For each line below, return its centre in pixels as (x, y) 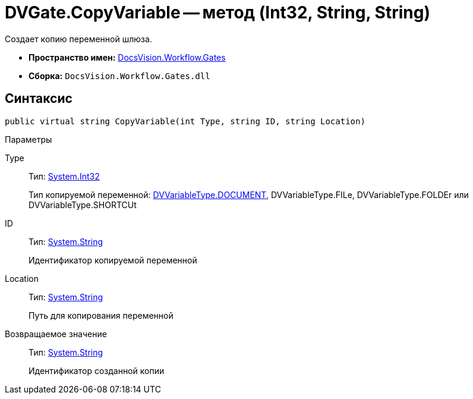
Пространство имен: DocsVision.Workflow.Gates (127, 57)
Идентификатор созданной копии (97, 370)
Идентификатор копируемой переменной (113, 260)
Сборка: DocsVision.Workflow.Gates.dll (119, 76)
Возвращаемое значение (56, 334)
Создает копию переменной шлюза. (78, 39)
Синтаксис (39, 99)
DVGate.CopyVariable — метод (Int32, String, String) (217, 12)
